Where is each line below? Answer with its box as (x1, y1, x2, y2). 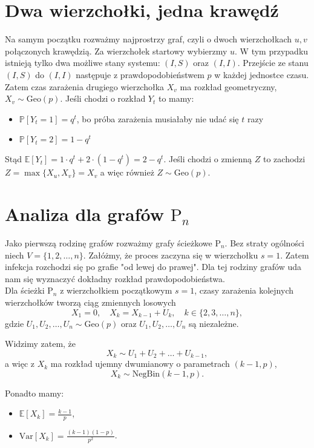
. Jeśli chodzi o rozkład (60, 92, 146, 105)
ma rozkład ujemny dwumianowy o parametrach (50, 357, 230, 370)
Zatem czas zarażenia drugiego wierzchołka (5, 80, 165, 93)
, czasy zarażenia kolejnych (194, 284, 294, 297)
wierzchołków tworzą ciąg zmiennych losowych (5, 295, 176, 308)
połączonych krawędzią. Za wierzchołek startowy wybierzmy (5, 44, 227, 57)
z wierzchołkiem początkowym (60, 284, 172, 297)
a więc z (5, 357, 34, 370)
